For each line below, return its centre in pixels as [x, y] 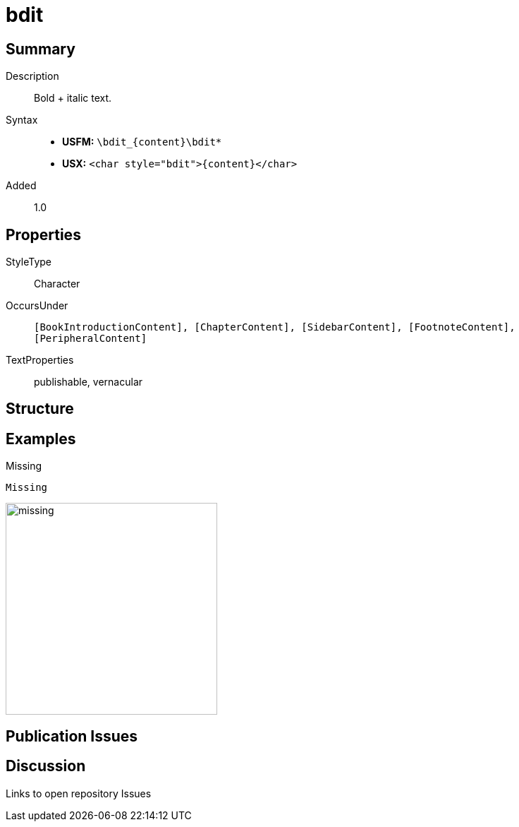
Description [32, 76]
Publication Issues [72, 736]
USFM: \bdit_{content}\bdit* [142, 142]
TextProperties [40, 360]
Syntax [22, 120]
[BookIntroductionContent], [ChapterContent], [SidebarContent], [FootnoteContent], [275, 327]
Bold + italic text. [73, 98]
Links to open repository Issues [79, 793]
